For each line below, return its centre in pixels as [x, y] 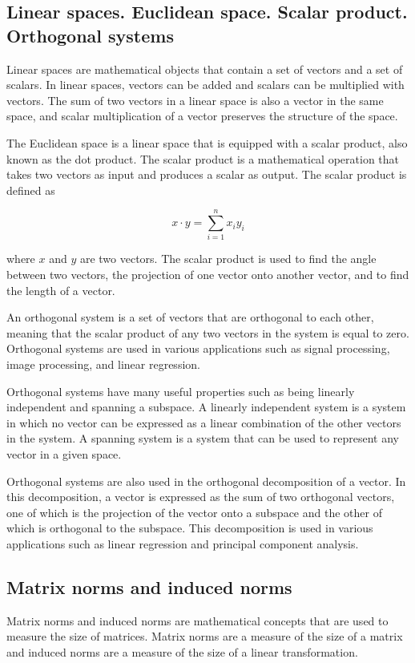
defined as [31, 190]
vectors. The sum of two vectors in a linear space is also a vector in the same [195, 100]
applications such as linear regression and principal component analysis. [183, 543]
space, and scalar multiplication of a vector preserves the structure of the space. [202, 116]
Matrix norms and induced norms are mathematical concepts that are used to [197, 620]
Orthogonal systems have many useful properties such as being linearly [181, 391]
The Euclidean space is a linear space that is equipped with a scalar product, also [207, 142]
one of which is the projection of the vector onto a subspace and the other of [194, 512]
